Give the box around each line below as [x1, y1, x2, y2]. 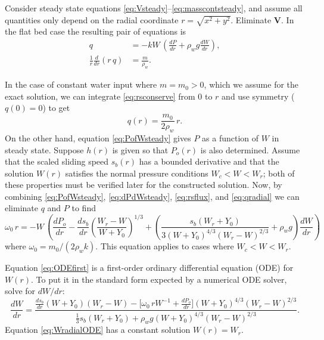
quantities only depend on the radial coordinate [5, 13, 179, 26]
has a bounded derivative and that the [139, 155, 279, 168]
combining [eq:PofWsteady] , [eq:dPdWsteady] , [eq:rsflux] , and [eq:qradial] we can [5, 190, 300, 202]
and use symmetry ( [222, 89, 295, 102]
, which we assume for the [204, 78, 299, 91]
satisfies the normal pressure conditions [65, 166, 208, 179]
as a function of [202, 131, 259, 144]
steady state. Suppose [5, 143, 84, 156]
